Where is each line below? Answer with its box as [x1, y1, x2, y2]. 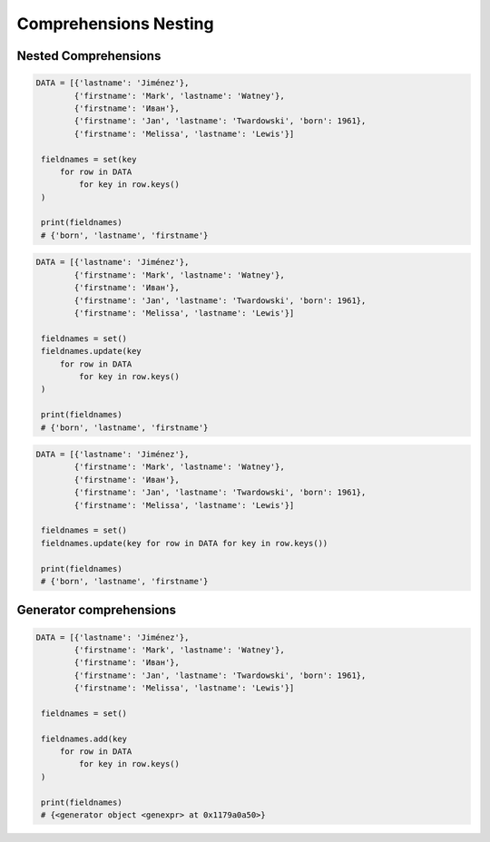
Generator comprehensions [16, 602, 177, 618]
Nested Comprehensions [16, 48, 162, 64]
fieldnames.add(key [41, 733, 127, 744]
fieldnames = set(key [41, 154, 137, 164]
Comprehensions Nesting [16, 14, 214, 34]
